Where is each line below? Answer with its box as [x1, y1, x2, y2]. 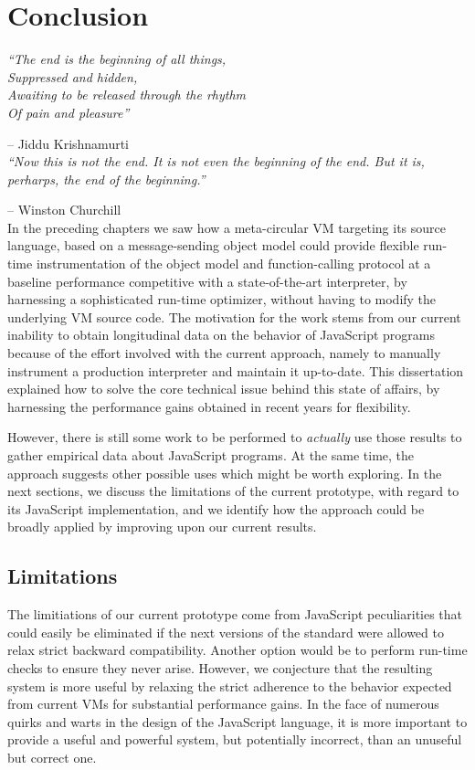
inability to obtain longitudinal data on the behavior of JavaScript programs [7, 325, 435, 344]
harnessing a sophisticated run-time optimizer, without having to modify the [7, 290, 437, 309]
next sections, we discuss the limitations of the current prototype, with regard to [7, 481, 459, 501]
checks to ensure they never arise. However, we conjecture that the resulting [7, 658, 433, 677]
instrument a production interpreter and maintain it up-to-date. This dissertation [7, 361, 464, 380]
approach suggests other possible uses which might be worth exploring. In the [7, 463, 442, 482]
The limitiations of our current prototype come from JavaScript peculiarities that [7, 605, 463, 624]
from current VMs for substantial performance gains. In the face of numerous [7, 694, 439, 713]
